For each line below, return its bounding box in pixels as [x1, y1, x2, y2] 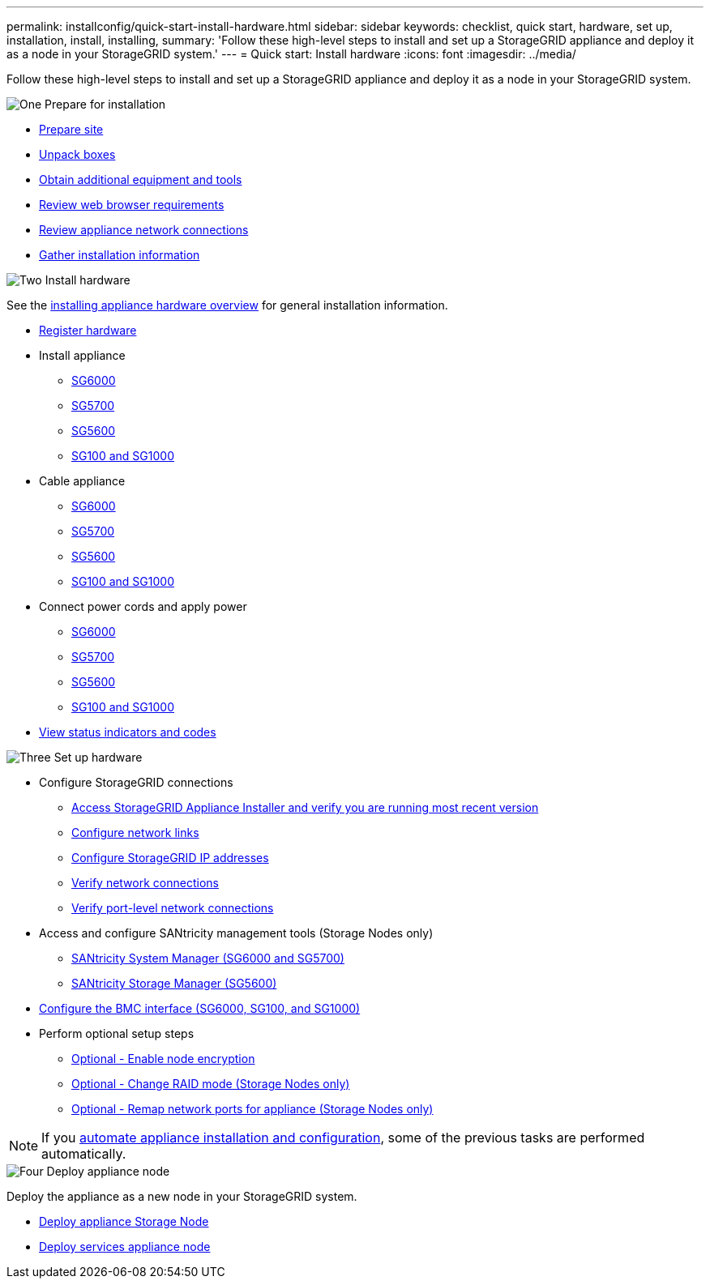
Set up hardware [53, 750, 143, 764]
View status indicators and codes [39, 725, 216, 739]
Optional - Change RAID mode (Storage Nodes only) [71, 1077, 350, 1091]
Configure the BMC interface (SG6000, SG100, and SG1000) [39, 1001, 361, 1015]
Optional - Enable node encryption [71, 1052, 255, 1065]
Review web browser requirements [39, 198, 225, 211]
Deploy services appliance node [39, 1240, 211, 1253]
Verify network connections [71, 876, 219, 890]
